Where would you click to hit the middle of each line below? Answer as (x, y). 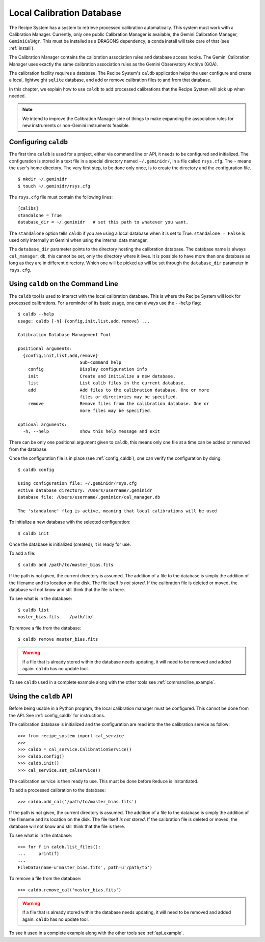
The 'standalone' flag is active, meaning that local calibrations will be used (118, 511)
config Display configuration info (87, 369)
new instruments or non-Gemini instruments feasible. (76, 126)
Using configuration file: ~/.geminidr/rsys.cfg (77, 483)
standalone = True (40, 215)
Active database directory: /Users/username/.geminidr (85, 490)
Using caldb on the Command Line (64, 284)
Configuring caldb (39, 142)
